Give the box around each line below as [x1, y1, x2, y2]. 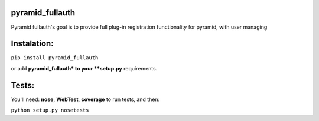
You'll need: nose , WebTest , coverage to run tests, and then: [11, 96, 160, 103]
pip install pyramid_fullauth [11, 55, 99, 61]
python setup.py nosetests [11, 107, 89, 114]
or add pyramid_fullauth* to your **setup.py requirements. [11, 65, 158, 72]
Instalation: [11, 39, 54, 49]
